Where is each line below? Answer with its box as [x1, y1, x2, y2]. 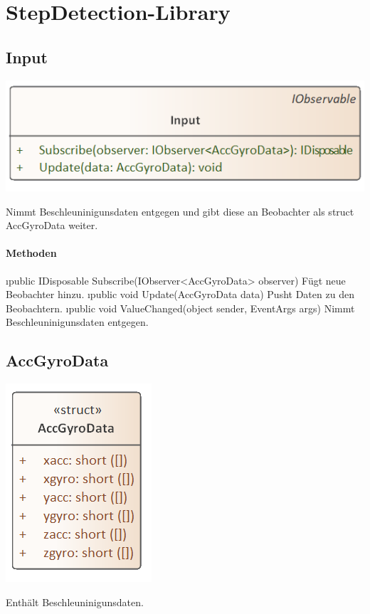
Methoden [6, 245, 57, 260]
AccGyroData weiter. [6, 218, 98, 233]
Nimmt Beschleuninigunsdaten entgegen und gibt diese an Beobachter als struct [6, 203, 354, 218]
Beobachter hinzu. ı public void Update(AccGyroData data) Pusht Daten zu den [6, 287, 354, 302]
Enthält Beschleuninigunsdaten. [6, 594, 144, 609]
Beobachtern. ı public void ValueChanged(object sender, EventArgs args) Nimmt [6, 300, 355, 315]
